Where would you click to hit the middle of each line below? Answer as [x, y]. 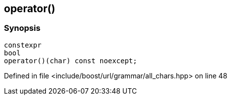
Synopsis [22, 28]
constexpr [23, 45]
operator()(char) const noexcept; [71, 61]
